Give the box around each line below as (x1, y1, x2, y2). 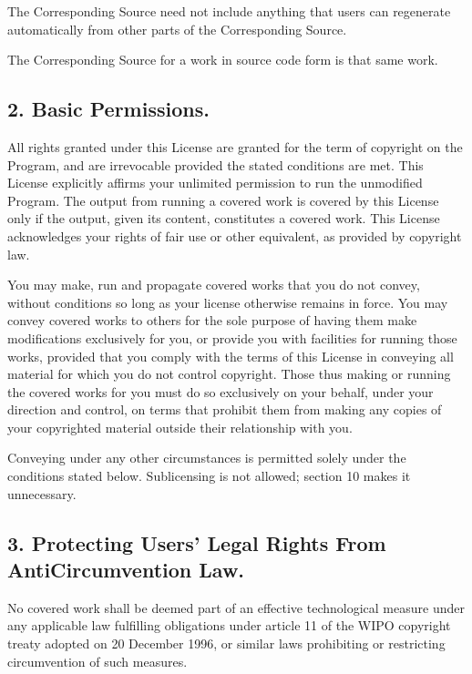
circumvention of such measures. (7, 651, 188, 670)
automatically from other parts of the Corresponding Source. (7, 19, 347, 38)
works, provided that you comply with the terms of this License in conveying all (7, 346, 454, 365)
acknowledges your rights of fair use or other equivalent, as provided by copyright (7, 226, 462, 245)
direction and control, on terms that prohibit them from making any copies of (7, 400, 442, 419)
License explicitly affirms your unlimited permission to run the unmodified (7, 173, 423, 192)
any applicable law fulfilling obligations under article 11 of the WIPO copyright (7, 616, 451, 635)
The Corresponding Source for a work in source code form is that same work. (7, 50, 438, 69)
